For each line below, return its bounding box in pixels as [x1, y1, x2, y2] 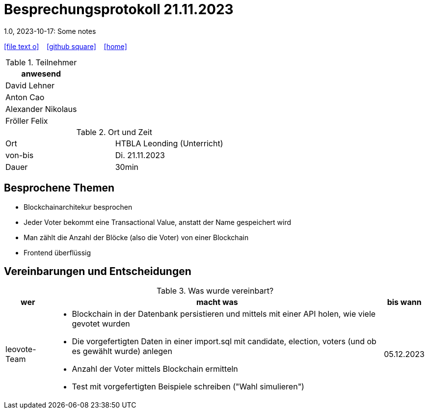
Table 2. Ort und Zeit [76, 127, 152, 137]
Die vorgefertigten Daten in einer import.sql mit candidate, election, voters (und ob [72, 336, 376, 347]
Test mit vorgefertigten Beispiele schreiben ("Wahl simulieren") [72, 382, 304, 392]
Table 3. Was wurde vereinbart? [156, 286, 274, 296]
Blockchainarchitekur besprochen [24, 202, 133, 211]
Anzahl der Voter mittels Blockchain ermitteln [72, 364, 238, 374]
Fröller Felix [5, 115, 48, 126]
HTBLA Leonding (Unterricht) [115, 138, 223, 148]
